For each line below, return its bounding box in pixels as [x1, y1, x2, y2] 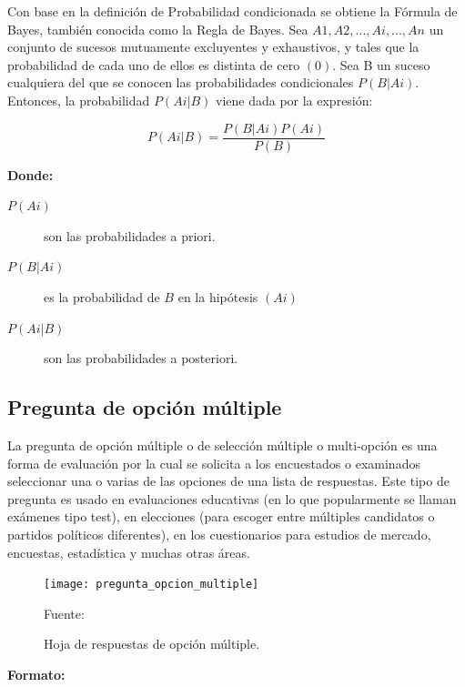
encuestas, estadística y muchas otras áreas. [7, 542, 250, 561]
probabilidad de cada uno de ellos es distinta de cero [7, 55, 300, 74]
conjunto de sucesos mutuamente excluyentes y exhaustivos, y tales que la [7, 37, 420, 56]
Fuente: [44, 603, 85, 622]
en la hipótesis [177, 288, 258, 306]
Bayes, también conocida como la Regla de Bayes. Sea [7, 19, 308, 38]
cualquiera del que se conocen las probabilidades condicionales [7, 73, 354, 92]
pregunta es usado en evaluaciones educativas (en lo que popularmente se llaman [7, 489, 457, 508]
